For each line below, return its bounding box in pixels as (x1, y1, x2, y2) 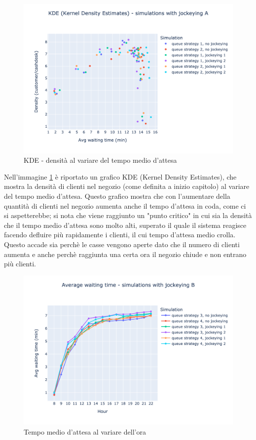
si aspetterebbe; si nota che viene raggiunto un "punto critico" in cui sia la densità (4, 210, 252, 220)
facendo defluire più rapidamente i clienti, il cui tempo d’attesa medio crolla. (4, 229, 236, 240)
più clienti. (4, 258, 36, 269)
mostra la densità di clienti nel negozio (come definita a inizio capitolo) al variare (4, 181, 250, 191)
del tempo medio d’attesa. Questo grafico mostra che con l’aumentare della (4, 191, 230, 201)
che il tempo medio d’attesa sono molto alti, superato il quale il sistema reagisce (4, 220, 247, 230)
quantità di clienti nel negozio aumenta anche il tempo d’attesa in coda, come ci (4, 200, 246, 211)
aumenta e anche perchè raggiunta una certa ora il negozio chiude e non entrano (4, 249, 247, 259)
